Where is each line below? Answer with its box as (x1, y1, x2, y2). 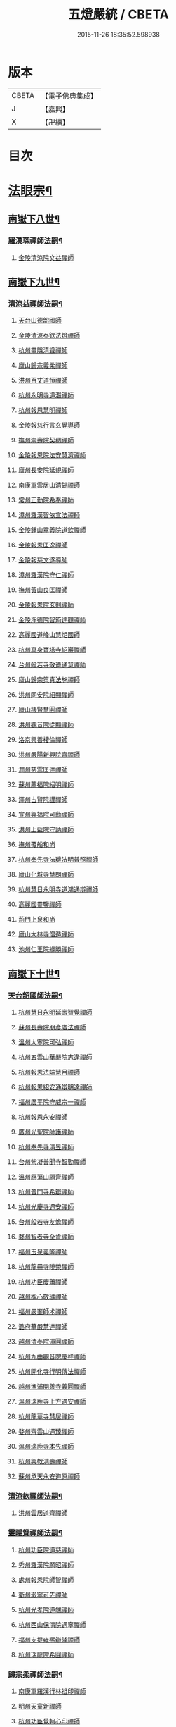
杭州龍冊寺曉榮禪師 (18, 1263, 74, 1271)
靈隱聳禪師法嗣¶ (8, 1528, 63, 1538)
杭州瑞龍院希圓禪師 (18, 1650, 74, 1659)
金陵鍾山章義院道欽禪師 (18, 526, 86, 534)
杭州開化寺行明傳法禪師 (18, 1368, 86, 1376)
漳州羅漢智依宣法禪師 (18, 511, 80, 519)
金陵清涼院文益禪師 (18, 253, 74, 261)
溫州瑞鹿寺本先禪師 (18, 1442, 74, 1451)
